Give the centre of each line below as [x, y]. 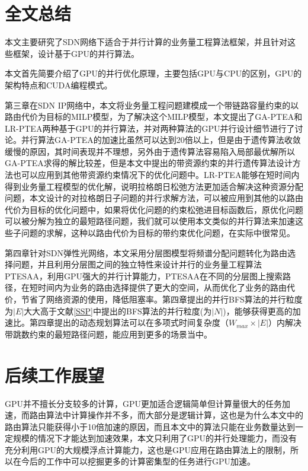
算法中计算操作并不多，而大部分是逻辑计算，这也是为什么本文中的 [174, 415]
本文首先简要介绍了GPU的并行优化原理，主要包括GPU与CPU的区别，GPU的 [153, 73]
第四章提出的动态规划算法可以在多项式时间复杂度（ [129, 322]
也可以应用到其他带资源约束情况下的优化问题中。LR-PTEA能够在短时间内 [156, 175]
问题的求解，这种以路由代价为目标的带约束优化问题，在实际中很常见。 [158, 233]
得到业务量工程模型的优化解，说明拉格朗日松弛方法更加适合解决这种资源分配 [154, 186]
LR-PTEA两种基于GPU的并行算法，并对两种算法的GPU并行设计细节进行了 [150, 128]
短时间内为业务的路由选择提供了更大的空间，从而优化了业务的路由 [158, 287]
